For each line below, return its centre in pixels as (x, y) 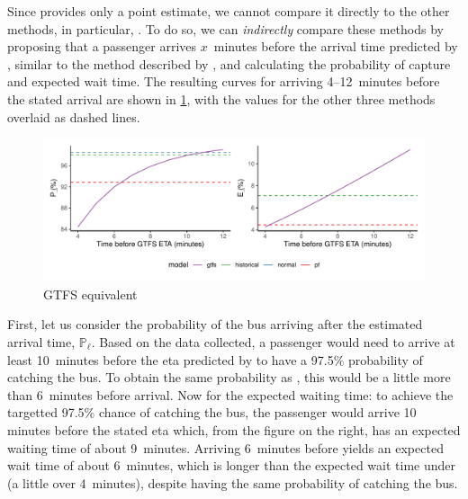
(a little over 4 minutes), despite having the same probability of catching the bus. (233, 482)
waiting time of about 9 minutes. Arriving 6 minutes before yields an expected (225, 447)
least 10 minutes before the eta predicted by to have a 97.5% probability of (215, 359)
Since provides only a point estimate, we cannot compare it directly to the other (229, 11)
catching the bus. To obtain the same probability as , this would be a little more (229, 377)
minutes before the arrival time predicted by (336, 46)
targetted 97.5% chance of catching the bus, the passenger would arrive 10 (212, 412)
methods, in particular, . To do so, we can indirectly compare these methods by (225, 28)
